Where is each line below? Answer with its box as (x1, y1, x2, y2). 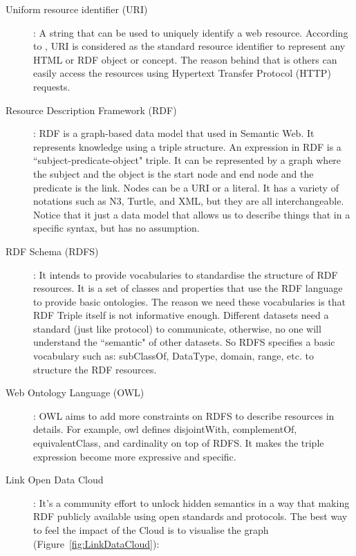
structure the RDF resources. (33, 362, 157, 376)
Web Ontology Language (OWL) (6, 385, 144, 400)
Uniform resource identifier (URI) (6, 2, 148, 16)
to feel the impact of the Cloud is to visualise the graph (33, 523, 269, 537)
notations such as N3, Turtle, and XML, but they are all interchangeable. (33, 194, 344, 208)
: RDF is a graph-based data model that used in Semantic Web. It (33, 126, 315, 140)
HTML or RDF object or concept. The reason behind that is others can (33, 52, 337, 66)
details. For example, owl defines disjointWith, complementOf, (33, 422, 297, 436)
